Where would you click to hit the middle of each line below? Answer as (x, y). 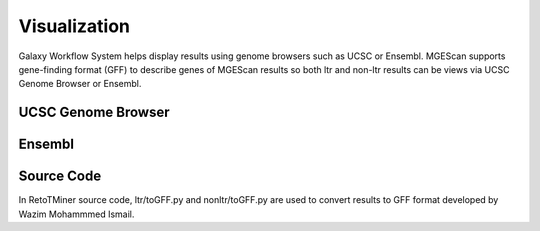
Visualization (74, 26)
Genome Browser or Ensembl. (80, 84)
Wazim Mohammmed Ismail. (76, 214)
